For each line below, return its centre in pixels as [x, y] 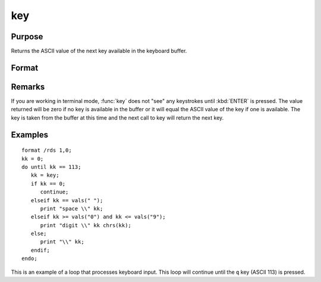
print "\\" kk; [62, 242]
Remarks [28, 87]
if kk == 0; [48, 184]
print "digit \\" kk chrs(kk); [86, 225]
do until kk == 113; [51, 167]
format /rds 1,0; [47, 151]
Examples [30, 135]
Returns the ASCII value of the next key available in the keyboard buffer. [99, 51]
